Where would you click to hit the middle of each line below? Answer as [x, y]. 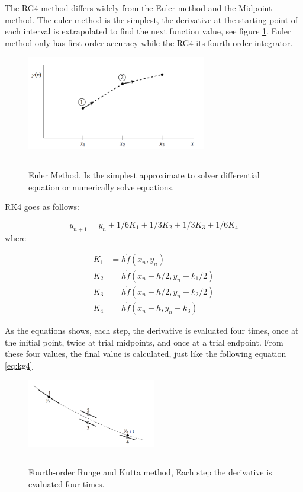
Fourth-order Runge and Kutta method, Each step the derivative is [150, 472]
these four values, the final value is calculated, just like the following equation [146, 354]
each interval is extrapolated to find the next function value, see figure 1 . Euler [148, 31]
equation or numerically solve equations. [101, 186]
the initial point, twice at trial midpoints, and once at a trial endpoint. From [144, 342]
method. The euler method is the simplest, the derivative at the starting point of [151, 19]
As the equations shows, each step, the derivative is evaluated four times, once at [152, 330]
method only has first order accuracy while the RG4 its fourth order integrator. [149, 42]
